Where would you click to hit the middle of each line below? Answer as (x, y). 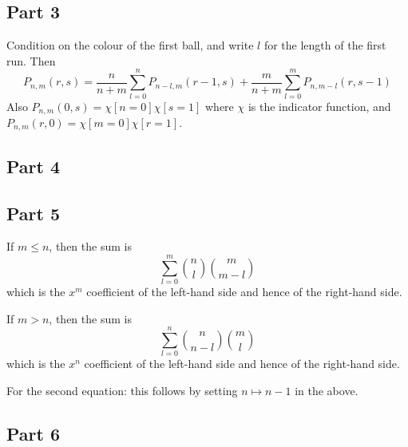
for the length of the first (325, 45)
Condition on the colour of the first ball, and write (130, 45)
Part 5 (34, 213)
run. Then (31, 60)
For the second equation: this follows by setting (122, 391)
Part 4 (34, 166)
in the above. (327, 391)
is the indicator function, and (319, 106)
